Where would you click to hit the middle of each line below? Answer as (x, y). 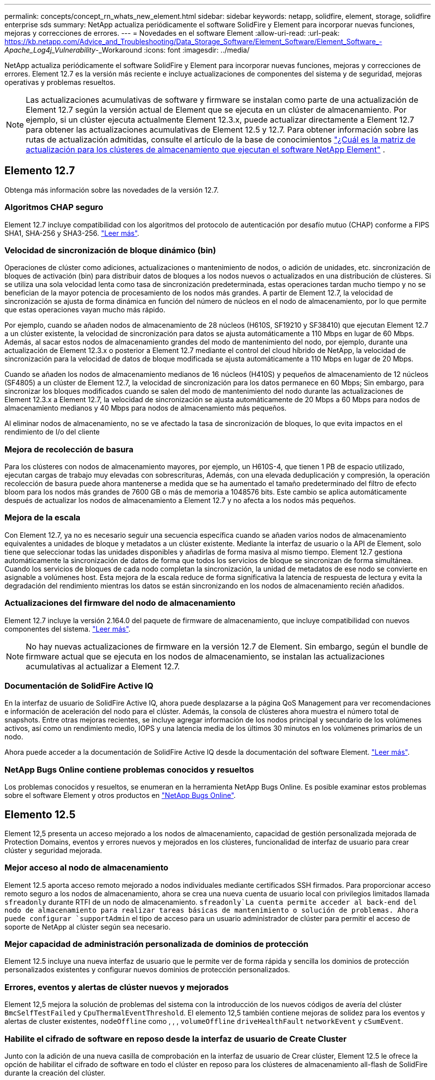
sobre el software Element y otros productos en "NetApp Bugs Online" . (120, 795)
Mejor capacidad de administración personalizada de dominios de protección (156, 944)
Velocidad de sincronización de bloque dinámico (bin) (110, 250)
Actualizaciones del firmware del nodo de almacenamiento (120, 603)
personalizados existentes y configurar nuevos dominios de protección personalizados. (147, 970)
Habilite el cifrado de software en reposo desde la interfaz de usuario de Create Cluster (176, 1039)
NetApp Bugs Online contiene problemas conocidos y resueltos (129, 769)
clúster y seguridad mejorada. (53, 850)
